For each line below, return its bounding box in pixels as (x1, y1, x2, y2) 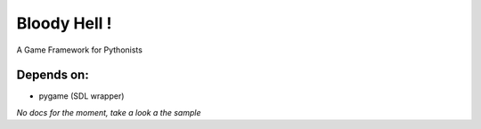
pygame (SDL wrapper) (38, 91, 125, 101)
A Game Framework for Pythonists (16, 44, 143, 55)
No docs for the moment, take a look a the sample (16, 107, 201, 117)
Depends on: (16, 68, 89, 83)
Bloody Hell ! (16, 13, 112, 33)
